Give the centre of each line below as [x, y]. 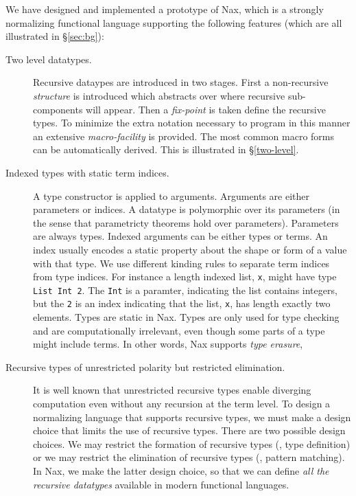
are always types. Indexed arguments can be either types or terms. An [180, 236]
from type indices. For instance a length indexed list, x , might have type [185, 277]
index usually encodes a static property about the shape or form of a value [190, 249]
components [58, 109]
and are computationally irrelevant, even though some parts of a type [179, 330]
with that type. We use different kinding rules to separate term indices [181, 263]
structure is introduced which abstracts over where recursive [159, 95]
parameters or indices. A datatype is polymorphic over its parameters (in [187, 209]
